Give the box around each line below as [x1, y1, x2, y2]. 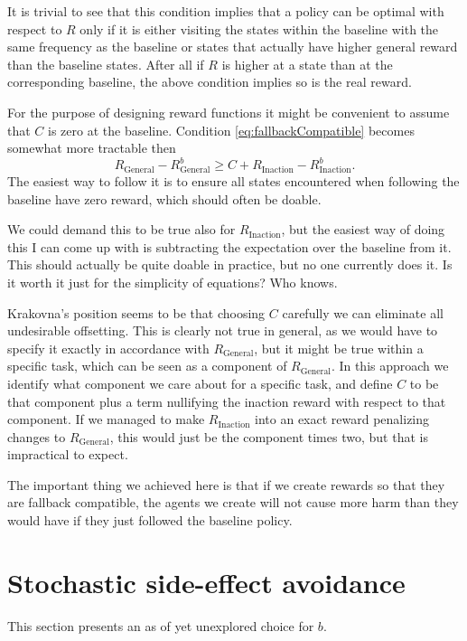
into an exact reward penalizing [255, 410, 430, 429]
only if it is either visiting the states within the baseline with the [79, 19, 439, 38]
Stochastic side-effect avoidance [7, 563, 406, 600]
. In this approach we [331, 356, 449, 375]
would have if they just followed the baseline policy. [7, 511, 293, 530]
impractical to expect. [7, 445, 128, 464]
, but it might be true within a [254, 338, 424, 357]
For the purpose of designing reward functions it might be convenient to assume [7, 102, 450, 121]
